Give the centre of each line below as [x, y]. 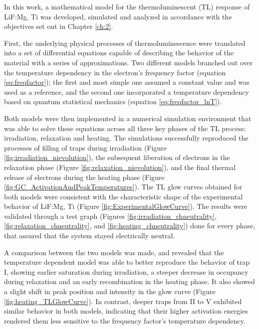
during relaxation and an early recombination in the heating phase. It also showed [129, 281]
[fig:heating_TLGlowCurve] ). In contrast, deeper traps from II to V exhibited [123, 301]
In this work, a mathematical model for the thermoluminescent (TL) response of [127, 6]
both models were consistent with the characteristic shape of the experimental [124, 196]
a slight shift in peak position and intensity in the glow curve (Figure [110, 291]
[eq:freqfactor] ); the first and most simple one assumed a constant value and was [127, 82]
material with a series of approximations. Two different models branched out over [129, 62]
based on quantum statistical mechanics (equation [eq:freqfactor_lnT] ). [113, 101]
